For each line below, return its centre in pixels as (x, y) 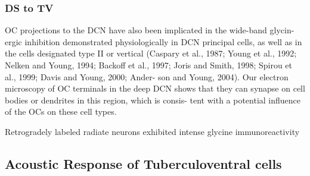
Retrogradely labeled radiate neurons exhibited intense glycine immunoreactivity (152, 131)
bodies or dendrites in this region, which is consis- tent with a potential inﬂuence (153, 100)
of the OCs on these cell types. (61, 111)
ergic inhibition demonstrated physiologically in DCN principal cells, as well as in (154, 41)
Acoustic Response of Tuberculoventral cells (143, 163)
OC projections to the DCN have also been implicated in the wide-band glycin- (150, 30)
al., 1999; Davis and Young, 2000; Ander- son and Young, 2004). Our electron (147, 76)
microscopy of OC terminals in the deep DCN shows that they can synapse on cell (155, 88)
